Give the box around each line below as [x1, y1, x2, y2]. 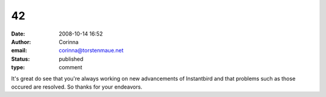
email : [11, 47, 27, 54]
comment [59, 64, 83, 71]
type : [11, 64, 25, 71]
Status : [11, 55, 30, 63]
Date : [11, 30, 25, 37]
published [59, 55, 84, 63]
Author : [11, 38, 31, 45]
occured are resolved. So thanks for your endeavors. [11, 83, 142, 90]
